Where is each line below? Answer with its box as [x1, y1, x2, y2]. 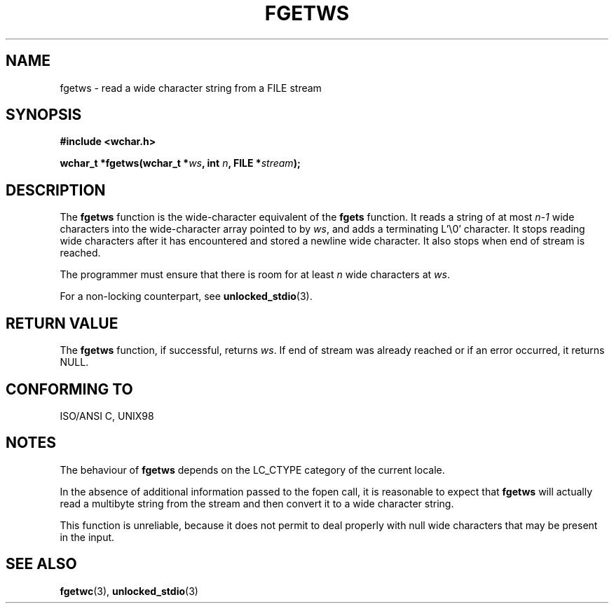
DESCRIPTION [6, 181, 106, 199]
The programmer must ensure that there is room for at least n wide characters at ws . [60, 268, 450, 281]
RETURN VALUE [6, 314, 118, 332]
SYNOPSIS [6, 106, 82, 124]
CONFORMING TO [6, 380, 133, 398]
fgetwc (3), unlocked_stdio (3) [60, 584, 198, 597]
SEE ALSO [6, 555, 77, 573]
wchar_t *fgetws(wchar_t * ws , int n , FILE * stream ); [60, 157, 301, 170]
